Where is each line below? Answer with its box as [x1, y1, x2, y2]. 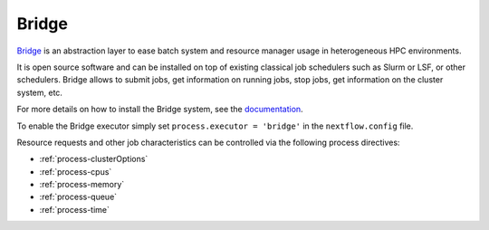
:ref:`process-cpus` [39, 166, 112, 177]
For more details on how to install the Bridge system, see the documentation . [16, 104, 303, 115]
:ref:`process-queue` [39, 191, 118, 203]
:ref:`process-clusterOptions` [39, 154, 149, 165]
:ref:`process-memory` [39, 179, 125, 190]
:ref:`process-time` [39, 204, 110, 215]
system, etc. [16, 87, 63, 98]
